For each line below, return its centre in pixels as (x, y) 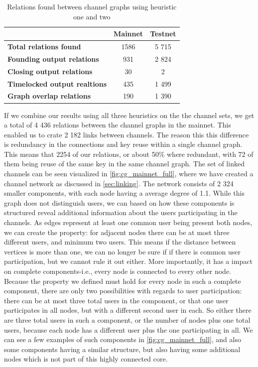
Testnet (163, 34)
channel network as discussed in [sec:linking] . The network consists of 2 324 (119, 183)
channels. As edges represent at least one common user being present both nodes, (128, 222)
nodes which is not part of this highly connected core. (86, 359)
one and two (92, 16)
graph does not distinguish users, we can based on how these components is (119, 202)
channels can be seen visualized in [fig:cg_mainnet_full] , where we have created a (129, 174)
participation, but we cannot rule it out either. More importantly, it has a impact (128, 261)
